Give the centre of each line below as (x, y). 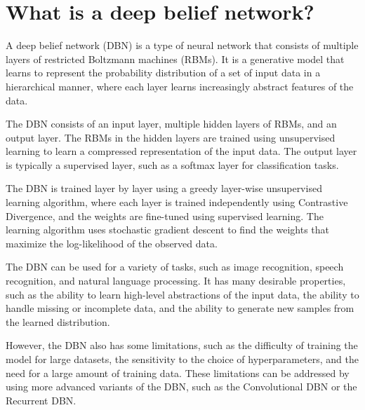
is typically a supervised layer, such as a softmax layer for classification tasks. (172, 164)
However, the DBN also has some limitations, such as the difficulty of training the (182, 345)
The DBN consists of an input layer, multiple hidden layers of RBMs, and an (171, 124)
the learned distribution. (58, 321)
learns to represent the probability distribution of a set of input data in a (163, 73)
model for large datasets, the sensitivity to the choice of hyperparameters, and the (182, 359)
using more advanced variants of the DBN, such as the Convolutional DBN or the (181, 387)
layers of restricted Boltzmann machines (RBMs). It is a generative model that (175, 59)
